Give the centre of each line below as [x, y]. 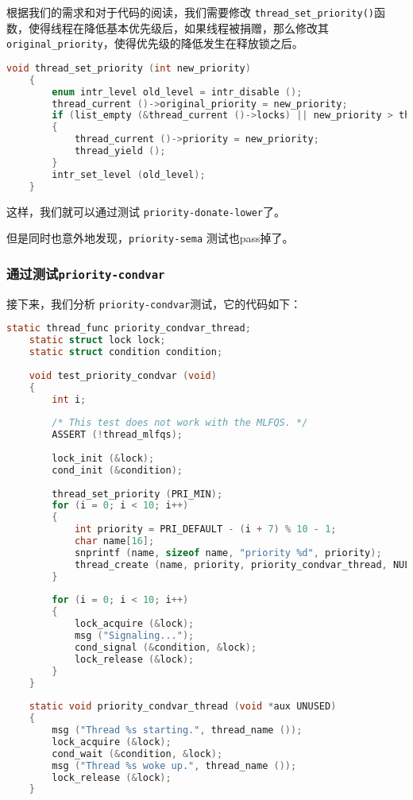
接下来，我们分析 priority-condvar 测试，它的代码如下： [154, 303]
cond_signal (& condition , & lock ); [166, 647]
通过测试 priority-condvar [86, 273]
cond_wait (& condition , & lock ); [137, 754]
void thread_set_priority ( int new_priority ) [129, 68]
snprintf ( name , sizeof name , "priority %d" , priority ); [228, 553]
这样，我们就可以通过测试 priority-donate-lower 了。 [146, 211]
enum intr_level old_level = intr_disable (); [177, 92]
